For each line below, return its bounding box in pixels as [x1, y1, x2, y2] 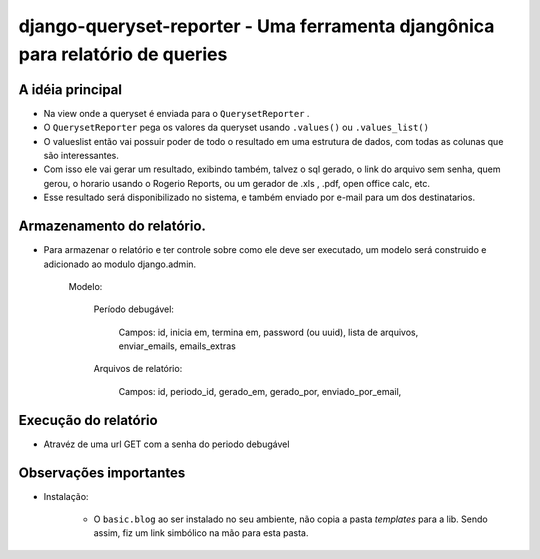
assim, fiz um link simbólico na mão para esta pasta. [93, 527, 309, 539]
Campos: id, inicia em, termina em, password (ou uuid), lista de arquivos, [118, 326, 419, 338]
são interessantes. [43, 150, 119, 162]
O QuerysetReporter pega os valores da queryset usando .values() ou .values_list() [43, 121, 430, 134]
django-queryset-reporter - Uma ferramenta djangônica [18, 15, 495, 37]
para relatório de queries [18, 43, 228, 65]
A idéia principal [18, 81, 122, 98]
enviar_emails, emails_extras [118, 340, 237, 352]
